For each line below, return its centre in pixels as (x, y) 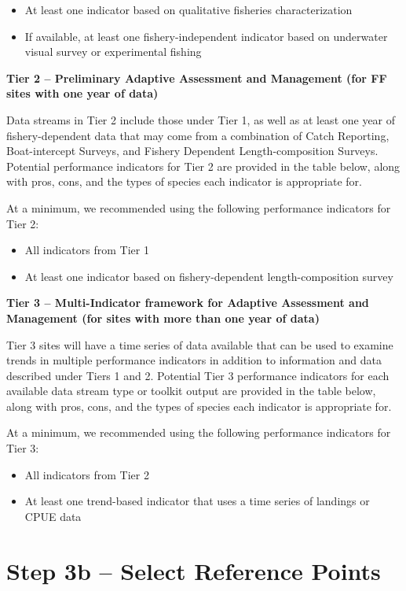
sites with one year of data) (82, 93)
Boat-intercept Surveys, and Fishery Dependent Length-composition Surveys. (192, 151)
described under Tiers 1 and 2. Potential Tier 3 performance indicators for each (198, 375)
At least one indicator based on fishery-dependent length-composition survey (209, 276)
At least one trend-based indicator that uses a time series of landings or (197, 501)
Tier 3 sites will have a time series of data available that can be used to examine (200, 344)
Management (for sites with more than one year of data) (163, 318)
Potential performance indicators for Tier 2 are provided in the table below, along (203, 166)
